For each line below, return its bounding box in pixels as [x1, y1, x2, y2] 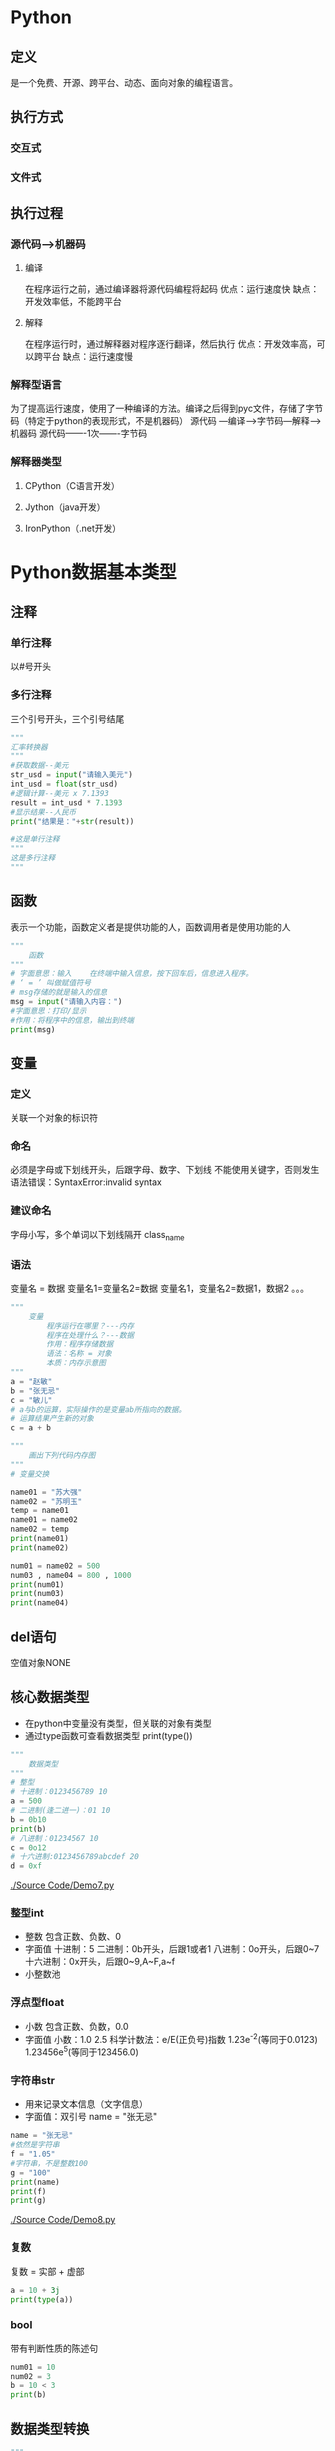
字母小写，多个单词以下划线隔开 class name [10, 1228, 185, 1243]
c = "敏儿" [10, 1395, 53, 1405]
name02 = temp [10, 1524, 70, 1535]
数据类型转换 [10, 2420, 90, 2437]
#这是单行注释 [10, 834, 60, 845]
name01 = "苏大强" [10, 1487, 83, 1497]
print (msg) [10, 1024, 56, 1035]
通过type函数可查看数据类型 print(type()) [24, 1729, 193, 1741]
